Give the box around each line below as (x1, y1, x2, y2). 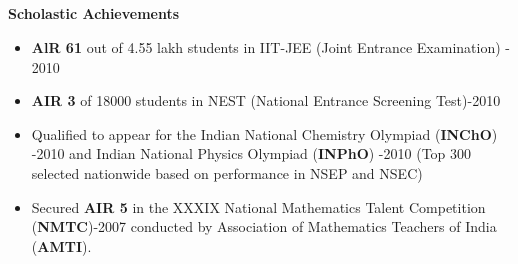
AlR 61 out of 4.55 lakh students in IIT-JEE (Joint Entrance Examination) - (31, 36, 510, 57)
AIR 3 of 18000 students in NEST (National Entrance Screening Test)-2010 (31, 90, 501, 111)
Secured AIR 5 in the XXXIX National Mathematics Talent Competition (31, 196, 486, 217)
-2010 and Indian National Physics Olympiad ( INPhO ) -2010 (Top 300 (31, 143, 472, 164)
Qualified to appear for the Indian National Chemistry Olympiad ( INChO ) (31, 123, 498, 144)
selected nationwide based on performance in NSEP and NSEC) (31, 162, 423, 183)
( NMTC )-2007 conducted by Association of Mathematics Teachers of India (31, 216, 497, 237)
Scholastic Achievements (8, 3, 180, 24)
